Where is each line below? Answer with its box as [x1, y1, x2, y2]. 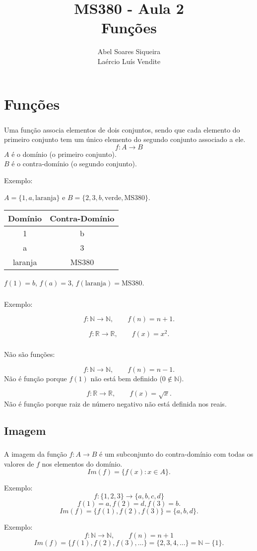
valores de [4, 458, 34, 469]
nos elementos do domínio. [42, 458, 123, 469]
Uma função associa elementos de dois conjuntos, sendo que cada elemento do [4, 124, 240, 135]
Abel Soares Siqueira [97, 46, 161, 57]
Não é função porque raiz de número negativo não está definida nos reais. [4, 398, 227, 409]
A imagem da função [4, 449, 67, 459]
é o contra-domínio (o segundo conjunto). [11, 158, 137, 169]
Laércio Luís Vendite [97, 56, 161, 66]
